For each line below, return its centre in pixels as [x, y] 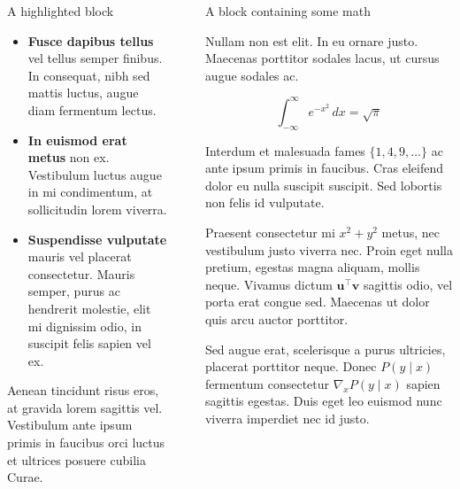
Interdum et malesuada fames [285, 150]
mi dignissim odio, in [84, 326]
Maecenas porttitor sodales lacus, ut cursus [322, 58]
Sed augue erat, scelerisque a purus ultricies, [325, 349]
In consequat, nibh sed [89, 75]
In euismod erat [77, 140]
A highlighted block [61, 11]
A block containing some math [287, 11]
